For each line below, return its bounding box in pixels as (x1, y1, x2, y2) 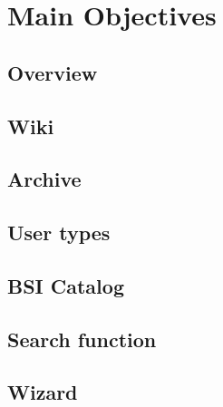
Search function (7, 325, 157, 353)
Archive (7, 165, 82, 193)
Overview (7, 58, 98, 86)
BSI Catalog (7, 271, 124, 299)
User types (7, 218, 111, 247)
